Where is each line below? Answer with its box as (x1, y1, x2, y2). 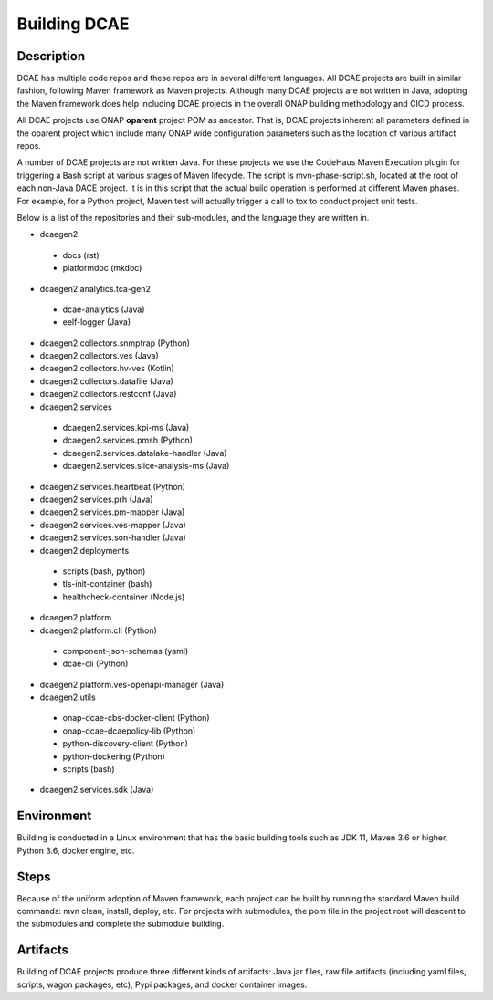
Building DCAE (16, 14, 130, 34)
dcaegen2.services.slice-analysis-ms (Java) (62, 461, 230, 472)
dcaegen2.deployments (39, 545, 130, 556)
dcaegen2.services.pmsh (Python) (62, 434, 194, 446)
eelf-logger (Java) (62, 317, 131, 328)
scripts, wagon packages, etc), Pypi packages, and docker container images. (16, 979, 308, 990)
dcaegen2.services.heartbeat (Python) (39, 481, 186, 492)
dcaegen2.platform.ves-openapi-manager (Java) (39, 679, 225, 690)
